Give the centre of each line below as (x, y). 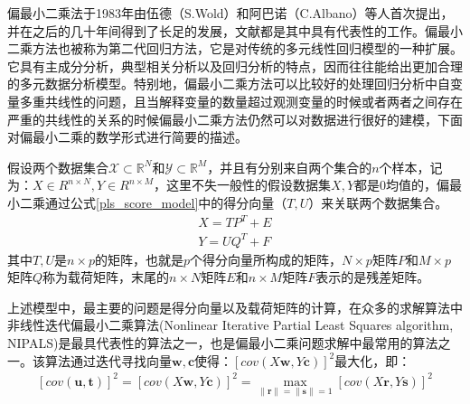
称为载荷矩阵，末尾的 (106, 277)
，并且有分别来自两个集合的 (290, 167)
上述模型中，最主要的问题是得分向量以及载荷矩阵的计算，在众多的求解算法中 (235, 307)
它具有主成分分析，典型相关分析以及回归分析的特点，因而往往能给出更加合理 (235, 66)
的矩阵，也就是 (139, 259)
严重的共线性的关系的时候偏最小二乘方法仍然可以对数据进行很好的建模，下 (229, 119)
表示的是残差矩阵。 (373, 277)
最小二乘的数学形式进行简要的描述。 (140, 137)
